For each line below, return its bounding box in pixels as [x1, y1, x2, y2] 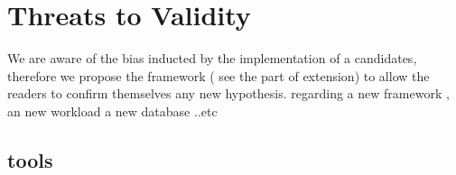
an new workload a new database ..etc [7, 101, 218, 120]
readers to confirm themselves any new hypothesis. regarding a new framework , [7, 84, 450, 103]
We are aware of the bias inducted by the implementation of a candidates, [7, 49, 417, 68]
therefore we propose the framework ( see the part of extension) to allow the [7, 66, 430, 85]
